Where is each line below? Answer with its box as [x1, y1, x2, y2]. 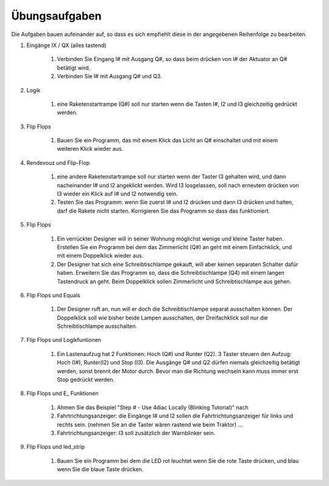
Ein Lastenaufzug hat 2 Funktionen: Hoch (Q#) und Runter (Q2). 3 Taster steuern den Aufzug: [57, 350, 292, 357]
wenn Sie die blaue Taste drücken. [57, 466, 144, 473]
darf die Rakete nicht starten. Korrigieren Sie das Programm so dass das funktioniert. [57, 207, 271, 214]
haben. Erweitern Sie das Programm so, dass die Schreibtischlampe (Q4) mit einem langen [57, 269, 285, 277]
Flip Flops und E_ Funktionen [26, 390, 99, 397]
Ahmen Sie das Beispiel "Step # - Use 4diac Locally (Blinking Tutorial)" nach [57, 404, 249, 411]
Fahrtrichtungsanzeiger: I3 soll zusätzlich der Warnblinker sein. [57, 429, 216, 437]
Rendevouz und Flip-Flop [26, 159, 90, 166]
